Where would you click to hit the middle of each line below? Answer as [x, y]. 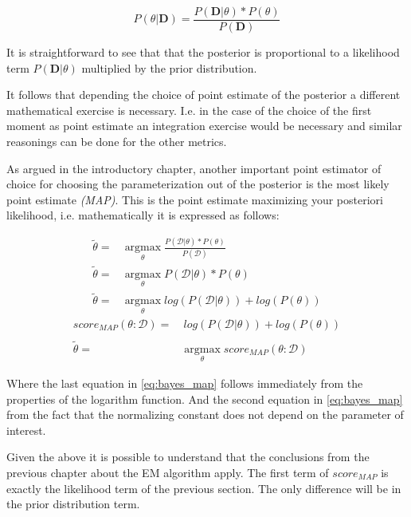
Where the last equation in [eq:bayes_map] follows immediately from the [185, 383]
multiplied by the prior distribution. [169, 67]
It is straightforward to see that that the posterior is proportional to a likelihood [203, 52]
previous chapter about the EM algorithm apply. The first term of [168, 472]
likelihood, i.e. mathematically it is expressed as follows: [143, 215]
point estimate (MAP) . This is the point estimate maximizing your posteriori [195, 199]
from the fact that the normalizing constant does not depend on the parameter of [205, 414]
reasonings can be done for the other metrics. [117, 142]
